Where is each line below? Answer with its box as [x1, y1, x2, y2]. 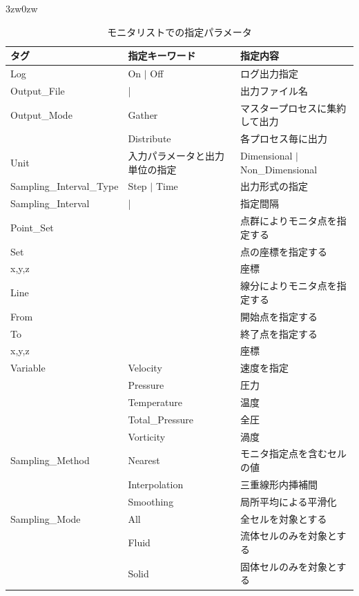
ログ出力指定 [240, 66, 298, 81]
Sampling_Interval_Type [10, 179, 119, 193]
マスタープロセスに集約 [240, 100, 347, 115]
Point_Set [10, 220, 54, 234]
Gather [128, 107, 158, 122]
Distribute [128, 131, 171, 146]
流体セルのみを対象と [240, 528, 337, 543]
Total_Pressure [128, 412, 193, 426]
